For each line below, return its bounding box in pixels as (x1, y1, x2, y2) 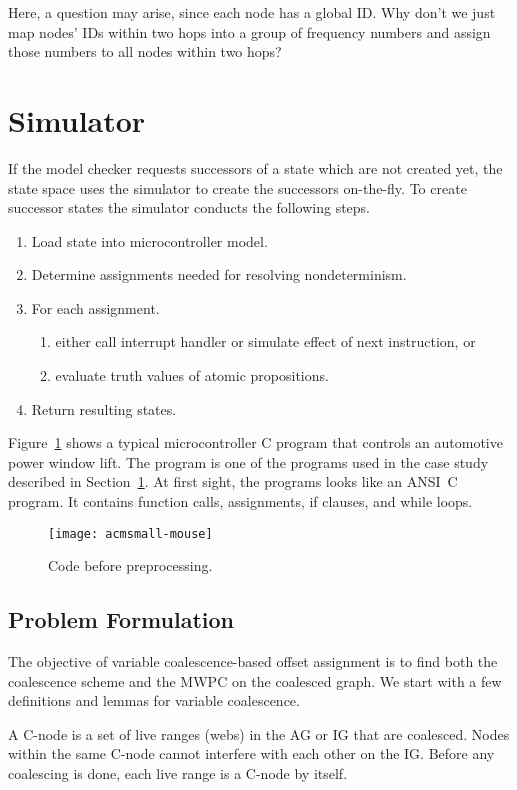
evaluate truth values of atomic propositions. (55, 365, 329, 386)
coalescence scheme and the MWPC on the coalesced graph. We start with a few (8, 670, 502, 691)
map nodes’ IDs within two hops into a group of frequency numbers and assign (8, 21, 491, 42)
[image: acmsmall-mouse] (48, 526, 213, 541)
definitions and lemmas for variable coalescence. (8, 690, 300, 711)
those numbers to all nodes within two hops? (8, 41, 282, 62)
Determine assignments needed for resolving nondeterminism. (31, 264, 407, 285)
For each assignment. (31, 297, 160, 318)
